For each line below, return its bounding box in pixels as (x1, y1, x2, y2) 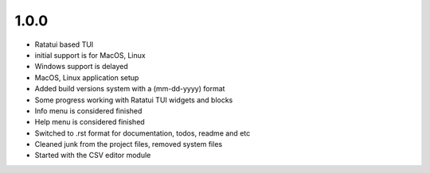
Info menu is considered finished (34, 106, 143, 115)
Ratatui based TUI (34, 40, 94, 49)
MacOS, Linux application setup (34, 72, 139, 83)
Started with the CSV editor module (34, 151, 151, 160)
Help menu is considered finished (34, 117, 145, 127)
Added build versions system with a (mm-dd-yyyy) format (34, 84, 225, 94)
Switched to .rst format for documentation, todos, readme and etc (34, 128, 251, 138)
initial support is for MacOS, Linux (34, 50, 147, 60)
